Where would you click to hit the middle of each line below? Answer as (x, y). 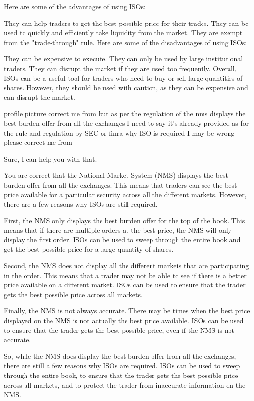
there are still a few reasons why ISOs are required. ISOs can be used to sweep (122, 366)
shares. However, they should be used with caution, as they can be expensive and (126, 87)
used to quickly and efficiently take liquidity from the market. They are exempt (123, 33)
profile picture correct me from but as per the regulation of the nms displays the (125, 113)
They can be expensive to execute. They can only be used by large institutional (124, 59)
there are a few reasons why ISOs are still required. (81, 204)
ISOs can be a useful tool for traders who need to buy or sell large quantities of (123, 78)
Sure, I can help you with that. (51, 158)
